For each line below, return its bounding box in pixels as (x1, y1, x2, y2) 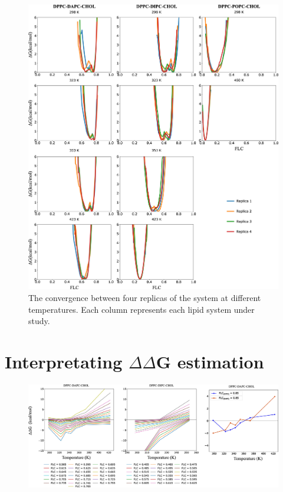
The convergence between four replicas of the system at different (28, 292, 261, 303)
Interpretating (5, 349, 123, 373)
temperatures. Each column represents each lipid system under (28, 303, 255, 315)
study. (28, 315, 50, 327)
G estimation (156, 349, 264, 373)
